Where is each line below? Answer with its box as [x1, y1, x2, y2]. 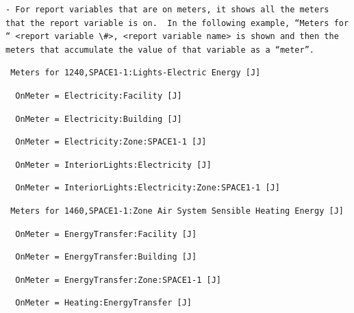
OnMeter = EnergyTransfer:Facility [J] [15, 229, 197, 239]
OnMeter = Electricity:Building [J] [15, 114, 182, 124]
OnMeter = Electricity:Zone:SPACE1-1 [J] [15, 137, 207, 147]
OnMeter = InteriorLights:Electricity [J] [15, 160, 212, 170]
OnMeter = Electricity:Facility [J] [15, 90, 182, 101]
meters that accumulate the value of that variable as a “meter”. [5, 45, 315, 55]
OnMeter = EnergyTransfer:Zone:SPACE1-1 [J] [15, 275, 221, 285]
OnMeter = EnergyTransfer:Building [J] [15, 252, 197, 262]
